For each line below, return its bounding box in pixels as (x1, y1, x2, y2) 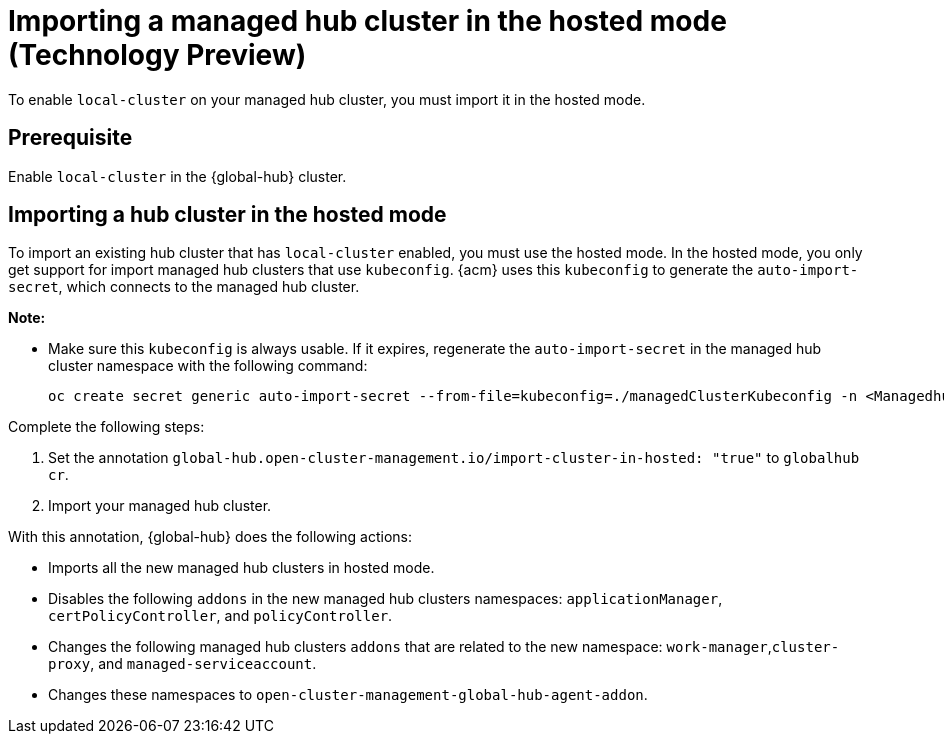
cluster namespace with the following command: (48, 357, 368, 375)
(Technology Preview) (8, 38, 307, 72)
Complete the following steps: (8, 418, 205, 436)
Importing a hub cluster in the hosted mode (8, 202, 447, 228)
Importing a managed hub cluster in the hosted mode (8, 4, 727, 38)
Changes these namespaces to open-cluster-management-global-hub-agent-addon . (48, 686, 648, 704)
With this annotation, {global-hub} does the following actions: (8, 528, 412, 546)
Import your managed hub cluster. (48, 497, 272, 515)
